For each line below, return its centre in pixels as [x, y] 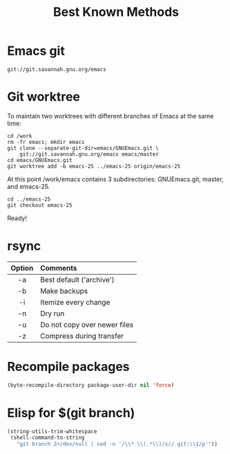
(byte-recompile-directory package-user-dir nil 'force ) [91, 385]
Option [22, 268]
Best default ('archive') [78, 280]
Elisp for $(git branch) [71, 413]
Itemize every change [75, 302]
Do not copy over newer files [87, 325]
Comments [59, 268]
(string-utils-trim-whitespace [52, 431]
